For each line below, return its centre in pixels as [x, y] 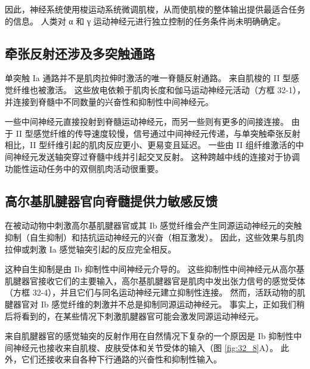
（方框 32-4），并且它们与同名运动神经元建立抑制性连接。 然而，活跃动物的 [151, 292]
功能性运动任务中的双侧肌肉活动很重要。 [84, 168]
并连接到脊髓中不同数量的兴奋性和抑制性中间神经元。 [109, 101]
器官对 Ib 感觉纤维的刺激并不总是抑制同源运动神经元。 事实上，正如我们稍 [159, 304]
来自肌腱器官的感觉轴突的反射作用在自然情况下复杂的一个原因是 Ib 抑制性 [149, 336]
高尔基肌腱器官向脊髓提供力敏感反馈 [111, 200]
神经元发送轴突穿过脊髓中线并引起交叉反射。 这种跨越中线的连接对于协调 [156, 156]
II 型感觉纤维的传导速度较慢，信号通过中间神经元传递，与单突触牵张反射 [158, 133]
